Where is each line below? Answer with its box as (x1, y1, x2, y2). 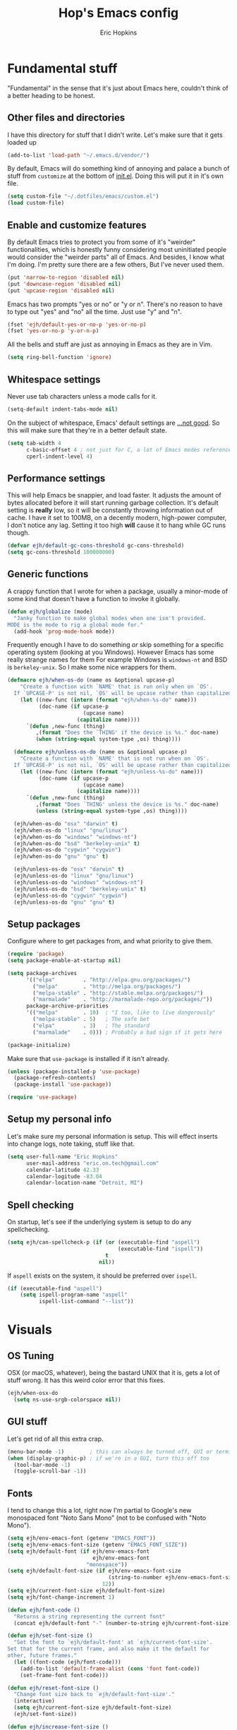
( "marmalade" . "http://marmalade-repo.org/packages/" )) (32, 996, 213, 1003)
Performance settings (7, 472, 106, 484)
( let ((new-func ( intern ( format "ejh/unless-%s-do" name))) (20, 768, 203, 775)
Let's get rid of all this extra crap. (7, 1434, 104, 1443)
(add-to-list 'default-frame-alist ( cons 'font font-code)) (20, 1665, 200, 1672)
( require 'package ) (7, 950, 65, 957)
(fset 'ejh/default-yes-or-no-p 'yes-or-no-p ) (7, 321, 147, 328)
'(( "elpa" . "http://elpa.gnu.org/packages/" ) (25, 976, 191, 984)
